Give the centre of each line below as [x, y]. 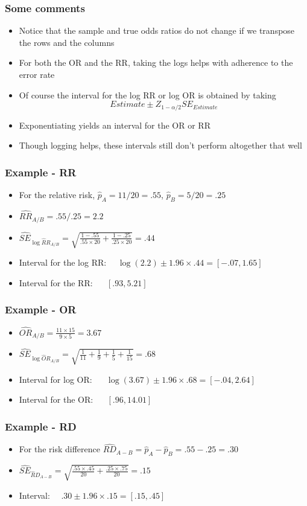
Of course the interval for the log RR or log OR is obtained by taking [147, 94]
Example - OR [41, 309]
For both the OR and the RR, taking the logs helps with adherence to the [156, 62]
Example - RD [41, 426]
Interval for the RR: [56, 282]
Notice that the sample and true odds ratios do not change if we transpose [157, 30]
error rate [37, 74]
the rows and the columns [67, 42]
